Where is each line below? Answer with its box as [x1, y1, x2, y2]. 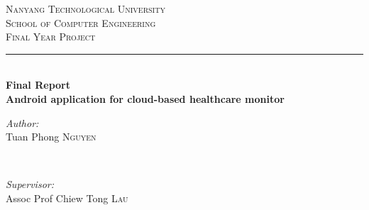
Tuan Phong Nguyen [6, 129, 97, 144]
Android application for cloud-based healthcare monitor [6, 91, 285, 106]
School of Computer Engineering [6, 15, 156, 30]
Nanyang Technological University [6, 1, 165, 16]
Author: [6, 115, 39, 130]
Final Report [6, 77, 70, 92]
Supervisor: [6, 177, 54, 192]
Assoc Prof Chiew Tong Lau [6, 190, 128, 205]
